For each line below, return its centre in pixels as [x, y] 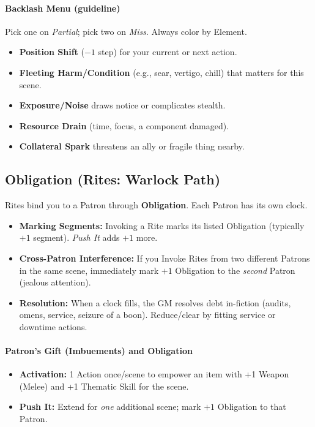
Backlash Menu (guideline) [63, 8]
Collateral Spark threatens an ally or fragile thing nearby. [132, 146]
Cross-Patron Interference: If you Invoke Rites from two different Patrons [165, 258]
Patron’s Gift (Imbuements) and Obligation [99, 351]
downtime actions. [53, 326]
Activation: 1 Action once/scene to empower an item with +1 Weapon [154, 374]
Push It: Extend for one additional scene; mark [110, 406]
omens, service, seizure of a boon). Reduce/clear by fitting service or [147, 315]
